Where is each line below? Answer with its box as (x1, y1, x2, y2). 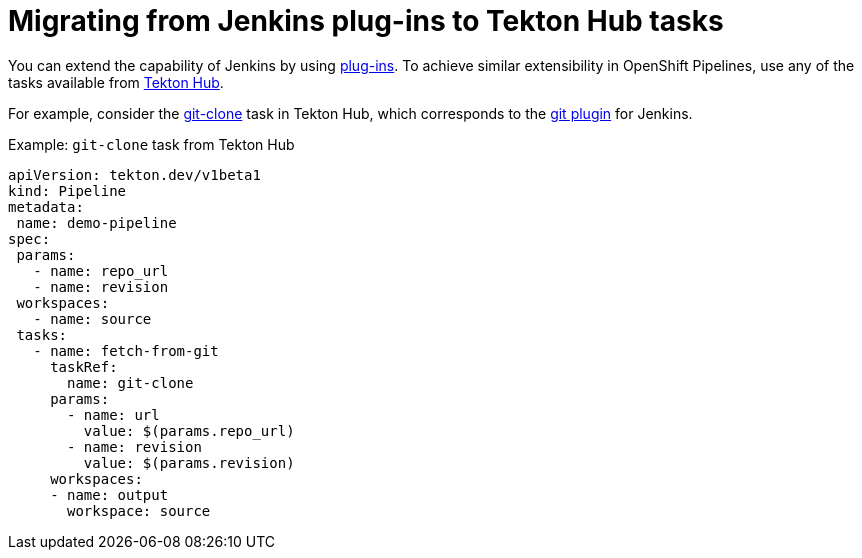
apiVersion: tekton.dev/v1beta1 (8, 166, 261, 183)
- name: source (33, 310, 152, 327)
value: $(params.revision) (83, 454, 295, 471)
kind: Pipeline (8, 182, 127, 199)
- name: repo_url (33, 262, 169, 279)
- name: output (50, 486, 169, 503)
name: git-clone (67, 374, 194, 391)
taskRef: (50, 358, 118, 375)
